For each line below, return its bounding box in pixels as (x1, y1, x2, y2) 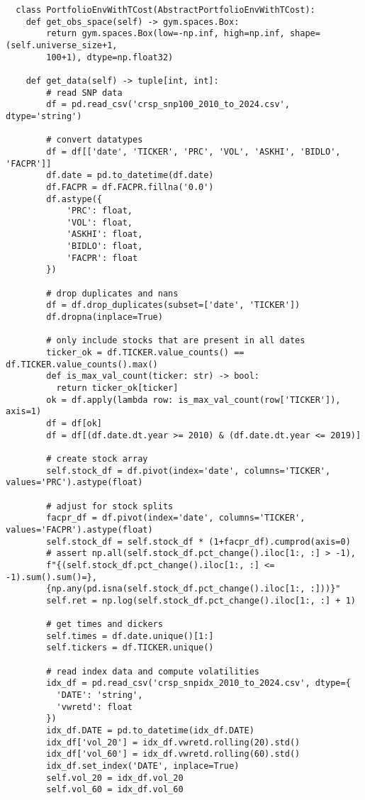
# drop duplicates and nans (46, 288, 179, 299)
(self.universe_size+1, (6, 40, 118, 50)
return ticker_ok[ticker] (56, 383, 179, 393)
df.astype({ (46, 194, 103, 204)
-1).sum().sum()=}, (6, 572, 97, 582)
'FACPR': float (66, 252, 138, 263)
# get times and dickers (46, 619, 163, 630)
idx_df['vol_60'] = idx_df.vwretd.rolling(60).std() (46, 749, 301, 760)
